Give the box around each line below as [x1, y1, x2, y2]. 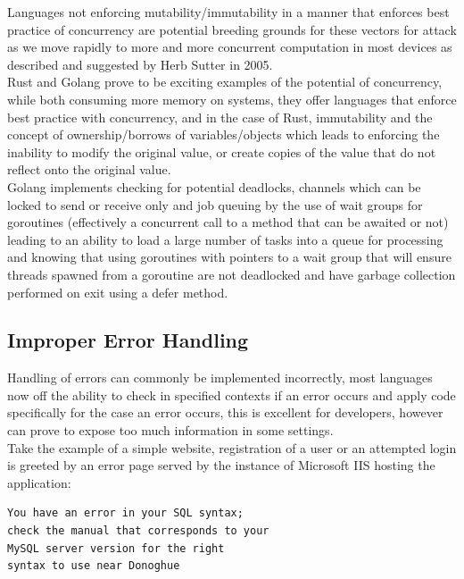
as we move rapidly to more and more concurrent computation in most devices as [7, 38, 452, 56]
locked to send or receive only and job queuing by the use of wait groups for [7, 195, 423, 214]
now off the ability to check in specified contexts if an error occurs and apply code [7, 385, 456, 404]
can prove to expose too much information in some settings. [7, 421, 334, 440]
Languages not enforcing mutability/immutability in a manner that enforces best [7, 3, 450, 21]
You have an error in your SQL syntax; [7, 507, 244, 520]
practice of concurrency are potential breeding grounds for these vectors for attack [7, 20, 457, 38]
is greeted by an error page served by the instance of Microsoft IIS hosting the [7, 456, 435, 474]
